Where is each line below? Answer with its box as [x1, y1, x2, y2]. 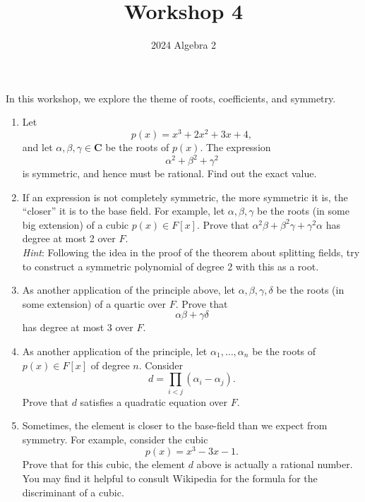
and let [22, 139, 53, 154]
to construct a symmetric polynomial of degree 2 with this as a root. [22, 258, 319, 273]
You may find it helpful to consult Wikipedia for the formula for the [22, 470, 318, 485]
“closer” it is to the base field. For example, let [22, 203, 225, 218]
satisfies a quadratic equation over [80, 394, 227, 409]
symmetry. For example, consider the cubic [22, 431, 208, 446]
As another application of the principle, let [22, 344, 208, 359]
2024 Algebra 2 [150, 37, 217, 52]
